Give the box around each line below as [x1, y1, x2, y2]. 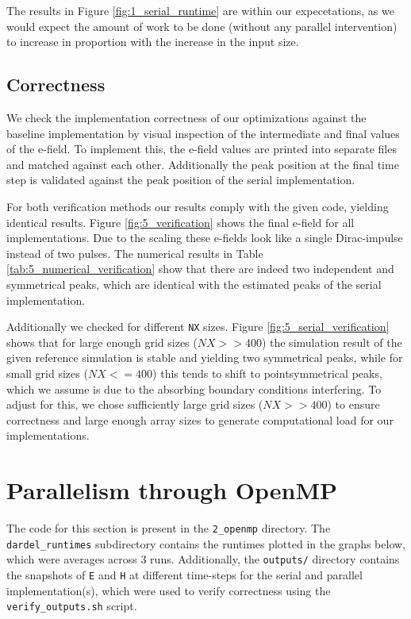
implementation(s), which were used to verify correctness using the [6, 582, 331, 598]
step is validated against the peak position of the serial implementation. [6, 171, 355, 188]
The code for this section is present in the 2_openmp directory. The [6, 520, 331, 536]
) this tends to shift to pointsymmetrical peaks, [152, 364, 382, 381]
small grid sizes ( [6, 364, 88, 381]
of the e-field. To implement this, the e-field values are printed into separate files [6, 140, 397, 157]
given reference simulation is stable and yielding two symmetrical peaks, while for [6, 349, 403, 366]
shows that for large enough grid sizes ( [6, 333, 198, 350]
